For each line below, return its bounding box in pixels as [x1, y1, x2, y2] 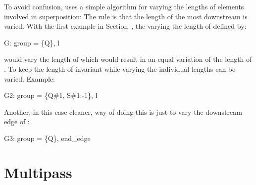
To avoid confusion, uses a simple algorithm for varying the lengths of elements [4, 1, 244, 11]
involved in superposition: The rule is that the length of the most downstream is [4, 11, 248, 21]
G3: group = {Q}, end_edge [4, 133, 91, 143]
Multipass [4, 162, 72, 182]
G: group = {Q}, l [4, 37, 60, 47]
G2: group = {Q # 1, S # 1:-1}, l [4, 90, 98, 100]
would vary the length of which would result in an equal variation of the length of [4, 54, 252, 64]
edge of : [4, 116, 30, 127]
